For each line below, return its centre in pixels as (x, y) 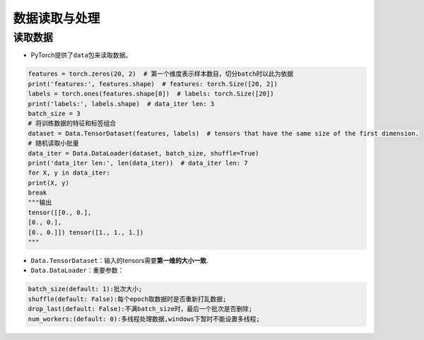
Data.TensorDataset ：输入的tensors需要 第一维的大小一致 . (119, 260)
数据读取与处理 (57, 18)
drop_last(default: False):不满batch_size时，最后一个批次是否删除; (140, 309)
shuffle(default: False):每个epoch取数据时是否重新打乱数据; (127, 299)
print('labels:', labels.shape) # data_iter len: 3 (121, 104)
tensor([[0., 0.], (60, 212)
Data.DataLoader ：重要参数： (77, 270)
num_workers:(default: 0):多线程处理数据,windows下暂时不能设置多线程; (144, 319)
